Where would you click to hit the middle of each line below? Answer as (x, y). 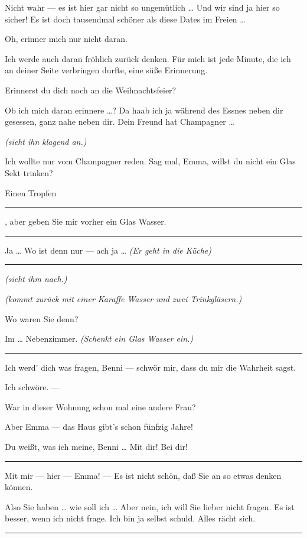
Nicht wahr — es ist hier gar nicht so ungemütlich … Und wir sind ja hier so (142, 7)
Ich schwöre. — (32, 387)
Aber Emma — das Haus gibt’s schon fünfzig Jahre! (99, 427)
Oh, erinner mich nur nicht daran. (66, 39)
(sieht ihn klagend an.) (46, 141)
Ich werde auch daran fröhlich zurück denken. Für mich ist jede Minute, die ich (148, 58)
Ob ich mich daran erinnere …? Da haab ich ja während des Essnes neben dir (144, 110)
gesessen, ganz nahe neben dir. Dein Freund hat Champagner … (120, 121)
